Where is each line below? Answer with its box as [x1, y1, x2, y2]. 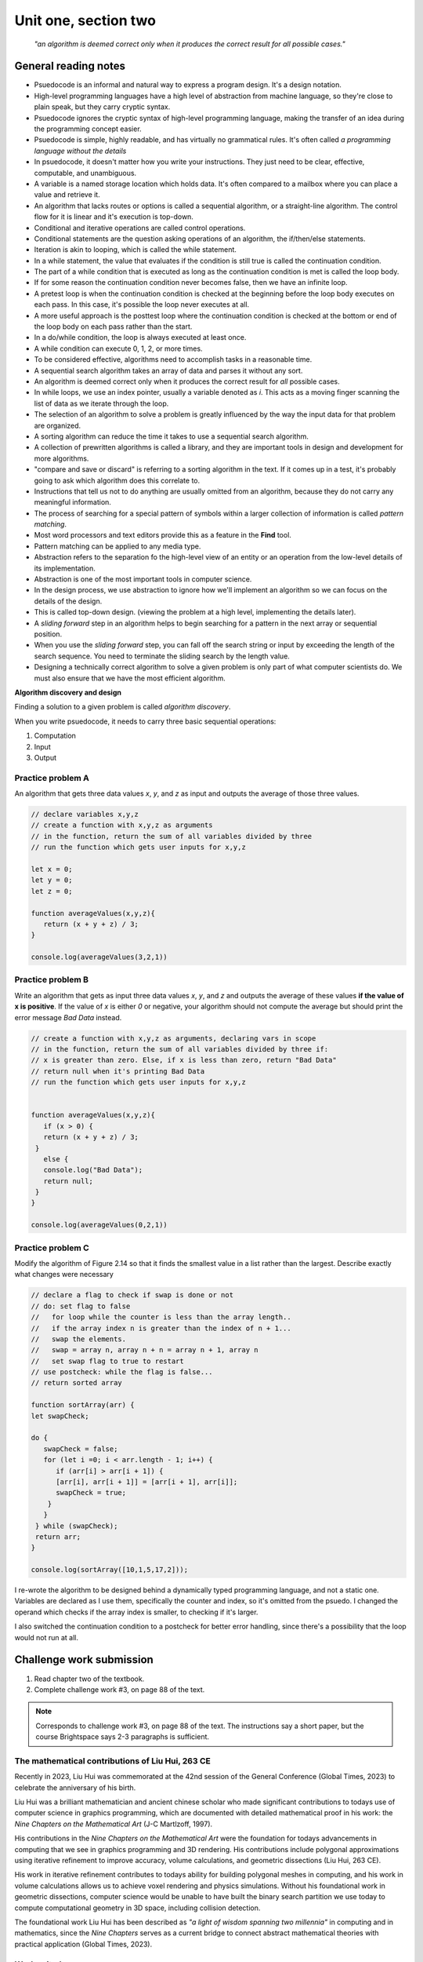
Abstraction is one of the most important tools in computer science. [34, 574, 252, 584]
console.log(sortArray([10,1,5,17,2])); [31, 1566, 188, 1574]
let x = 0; [31, 864, 73, 873]
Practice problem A [14, 772, 89, 783]
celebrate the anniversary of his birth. [14, 1782, 136, 1792]
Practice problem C [14, 1242, 89, 1253]
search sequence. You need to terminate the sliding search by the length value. [34, 651, 290, 661]
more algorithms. [34, 454, 89, 463]
